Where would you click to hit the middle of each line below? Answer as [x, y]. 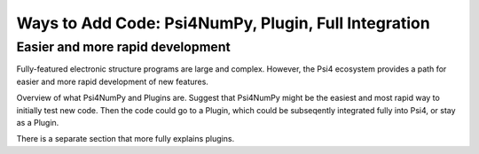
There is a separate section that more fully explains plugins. [126, 139]
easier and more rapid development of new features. [112, 81]
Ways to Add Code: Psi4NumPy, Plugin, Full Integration [223, 23]
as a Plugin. [38, 122]
